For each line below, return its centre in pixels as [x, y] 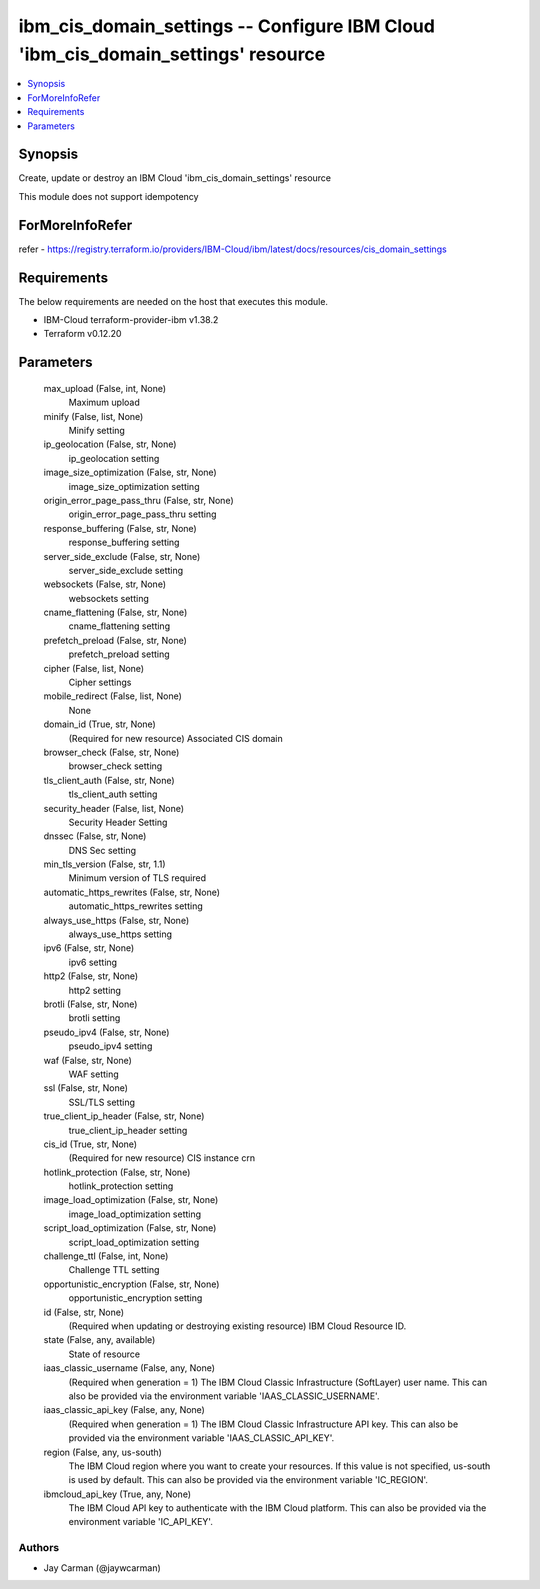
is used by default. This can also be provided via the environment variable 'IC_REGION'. [248, 1480]
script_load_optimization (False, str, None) [130, 1228]
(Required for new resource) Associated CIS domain [176, 738]
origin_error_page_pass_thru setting [142, 514]
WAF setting [93, 1074]
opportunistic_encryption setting [135, 1298]
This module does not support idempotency [108, 196]
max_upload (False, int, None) [105, 388]
